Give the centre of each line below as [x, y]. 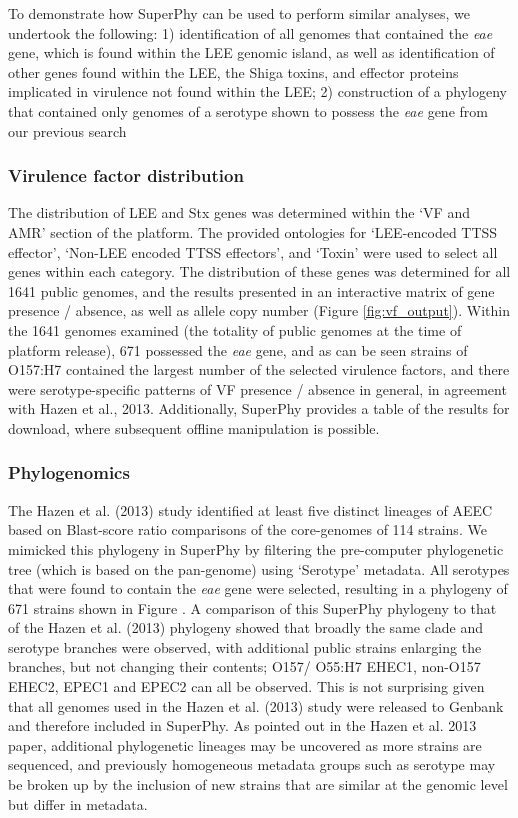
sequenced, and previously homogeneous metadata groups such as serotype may [252, 764]
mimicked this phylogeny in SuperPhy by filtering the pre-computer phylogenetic [256, 548]
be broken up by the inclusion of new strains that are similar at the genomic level [258, 784]
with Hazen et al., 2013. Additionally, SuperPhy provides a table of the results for [259, 408]
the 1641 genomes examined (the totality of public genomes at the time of [235, 329]
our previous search [67, 130]
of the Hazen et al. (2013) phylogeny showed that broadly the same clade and [246, 627]
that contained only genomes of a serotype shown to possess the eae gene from [248, 110]
